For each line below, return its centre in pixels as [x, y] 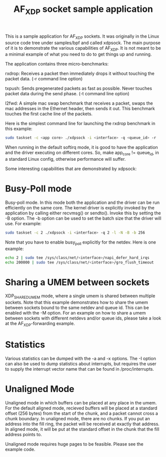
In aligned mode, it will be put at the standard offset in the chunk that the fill [82, 429]
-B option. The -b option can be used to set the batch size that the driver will [83, 218]
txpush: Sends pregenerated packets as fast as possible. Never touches [79, 88]
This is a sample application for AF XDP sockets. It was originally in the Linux [82, 37]
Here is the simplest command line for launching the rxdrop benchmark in [80, 124]
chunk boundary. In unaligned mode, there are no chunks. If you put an [78, 418]
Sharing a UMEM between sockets [77, 282]
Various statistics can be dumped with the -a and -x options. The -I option [81, 358]
